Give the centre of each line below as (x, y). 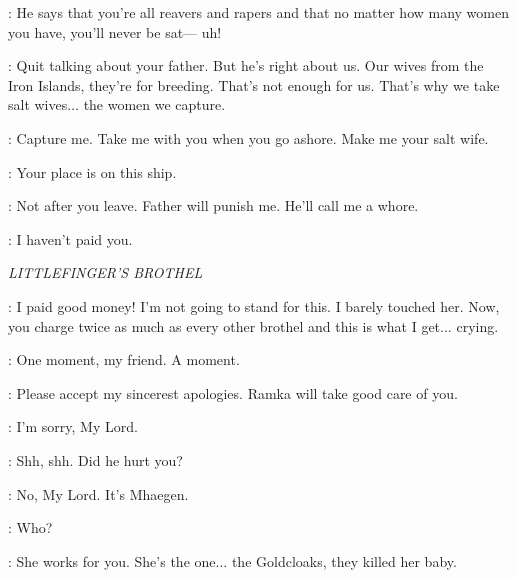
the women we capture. (154, 104)
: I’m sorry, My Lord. (73, 426)
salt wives (38, 104)
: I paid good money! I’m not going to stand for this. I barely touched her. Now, (254, 305)
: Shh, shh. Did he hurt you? (95, 459)
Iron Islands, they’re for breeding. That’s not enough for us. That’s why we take (254, 84)
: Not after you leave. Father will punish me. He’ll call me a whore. (213, 205)
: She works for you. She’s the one (112, 560)
